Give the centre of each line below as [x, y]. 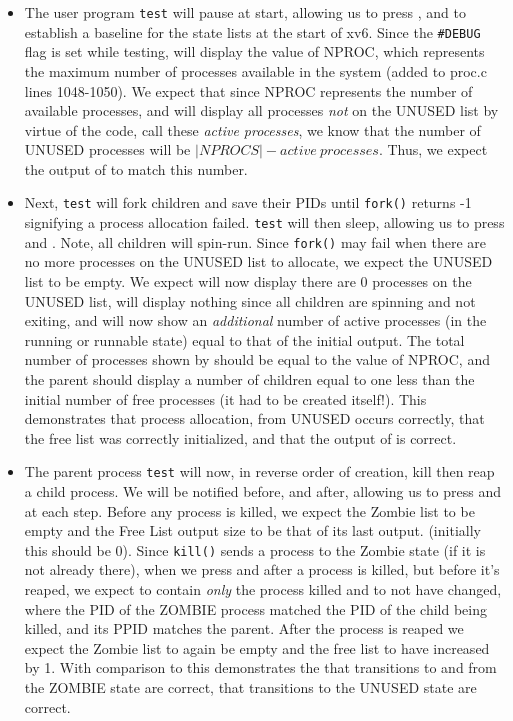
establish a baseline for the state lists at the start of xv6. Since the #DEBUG [252, 31]
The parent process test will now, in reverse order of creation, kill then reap [259, 471]
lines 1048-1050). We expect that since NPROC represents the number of [248, 90]
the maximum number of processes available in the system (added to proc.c [255, 70]
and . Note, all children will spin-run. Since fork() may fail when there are [255, 241]
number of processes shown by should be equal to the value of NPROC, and [257, 359]
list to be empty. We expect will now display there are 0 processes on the [248, 281]
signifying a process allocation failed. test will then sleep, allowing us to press [264, 222]
